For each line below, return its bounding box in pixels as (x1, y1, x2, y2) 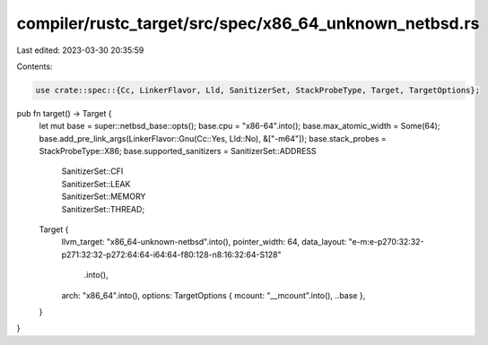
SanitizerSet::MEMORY (61, 191, 146, 202)
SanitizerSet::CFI (61, 166, 124, 177)
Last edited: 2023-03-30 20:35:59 (16, 45, 144, 56)
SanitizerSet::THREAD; (61, 203, 145, 214)
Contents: (16, 61, 53, 72)
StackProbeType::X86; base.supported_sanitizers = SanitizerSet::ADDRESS (39, 146, 318, 157)
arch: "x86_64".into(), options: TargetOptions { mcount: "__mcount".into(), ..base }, (61, 289, 366, 300)
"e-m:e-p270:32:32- (348, 237, 425, 247)
